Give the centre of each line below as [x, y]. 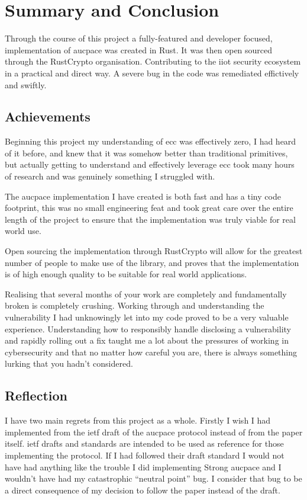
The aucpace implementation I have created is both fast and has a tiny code [143, 196]
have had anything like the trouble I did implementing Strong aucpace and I [143, 467]
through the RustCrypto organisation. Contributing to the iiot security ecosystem [153, 61]
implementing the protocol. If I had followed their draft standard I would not [145, 455]
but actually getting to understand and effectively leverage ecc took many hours [150, 164]
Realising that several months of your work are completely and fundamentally [146, 294]
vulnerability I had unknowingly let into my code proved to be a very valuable [147, 317]
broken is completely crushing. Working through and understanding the [135, 305]
